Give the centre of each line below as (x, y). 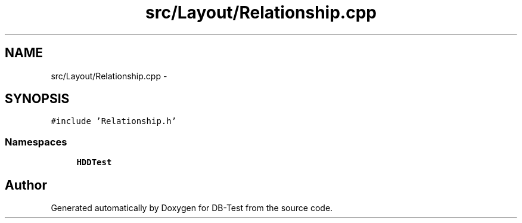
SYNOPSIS (37, 99)
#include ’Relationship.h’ (114, 121)
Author (26, 185)
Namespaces (36, 142)
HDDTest (94, 162)
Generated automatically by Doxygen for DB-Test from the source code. (192, 208)
